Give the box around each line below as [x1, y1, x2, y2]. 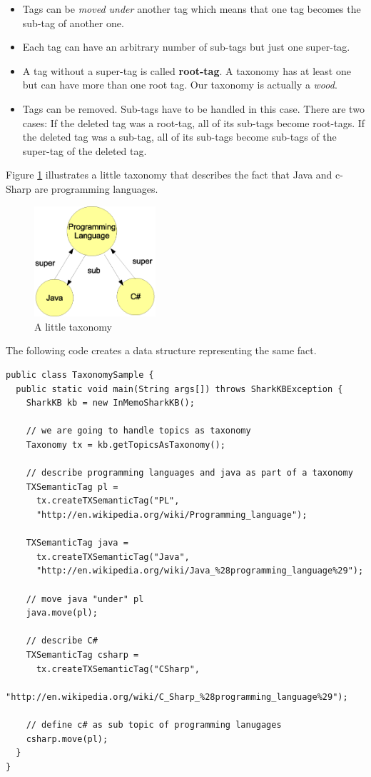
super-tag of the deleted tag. [22, 143, 147, 158]
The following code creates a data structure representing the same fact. [6, 343, 317, 358]
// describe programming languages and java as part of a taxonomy [26, 468, 353, 478]
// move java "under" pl [26, 593, 144, 604]
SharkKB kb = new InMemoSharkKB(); [26, 398, 195, 408]
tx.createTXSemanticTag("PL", [36, 496, 180, 506]
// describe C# [26, 636, 98, 646]
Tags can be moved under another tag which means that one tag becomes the [22, 1, 361, 16]
